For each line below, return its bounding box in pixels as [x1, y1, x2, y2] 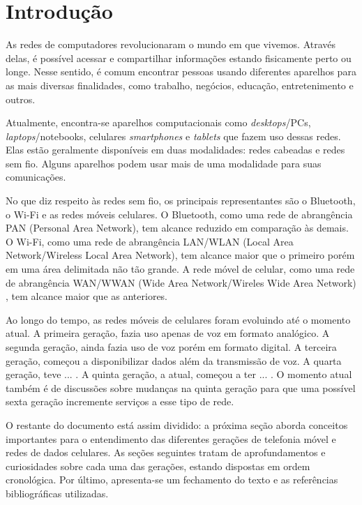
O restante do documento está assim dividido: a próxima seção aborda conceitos [6, 417, 348, 432]
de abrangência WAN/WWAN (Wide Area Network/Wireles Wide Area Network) [6, 275, 356, 289]
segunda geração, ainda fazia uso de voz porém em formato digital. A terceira [6, 340, 337, 354]
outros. [6, 91, 36, 106]
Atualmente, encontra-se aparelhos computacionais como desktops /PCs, [6, 115, 311, 130]
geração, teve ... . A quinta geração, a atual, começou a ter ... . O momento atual [6, 367, 352, 382]
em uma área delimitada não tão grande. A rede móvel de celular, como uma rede [6, 262, 355, 276]
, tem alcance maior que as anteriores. [6, 289, 168, 303]
